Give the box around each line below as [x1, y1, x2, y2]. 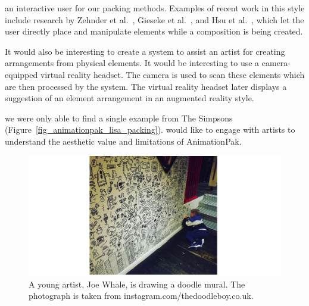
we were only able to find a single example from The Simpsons [5, 111, 233, 124]
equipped [5, 68, 38, 80]
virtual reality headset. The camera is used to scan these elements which [40, 68, 305, 80]
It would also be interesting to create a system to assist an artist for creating [5, 45, 285, 57]
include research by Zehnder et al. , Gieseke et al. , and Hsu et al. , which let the [5, 13, 304, 26]
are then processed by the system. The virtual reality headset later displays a [5, 80, 287, 92]
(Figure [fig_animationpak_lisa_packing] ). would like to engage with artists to [5, 123, 295, 136]
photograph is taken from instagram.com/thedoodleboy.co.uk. [29, 289, 254, 302]
